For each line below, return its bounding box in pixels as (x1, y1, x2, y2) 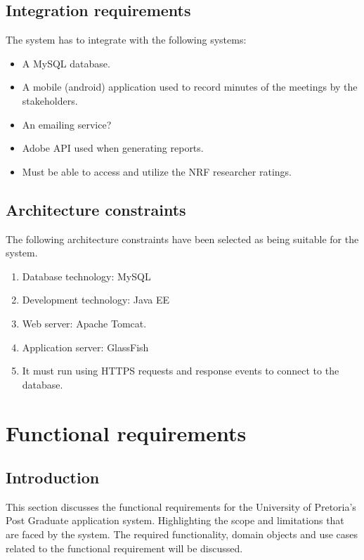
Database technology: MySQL (22, 268, 151, 283)
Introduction (6, 467, 100, 488)
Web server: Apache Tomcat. (22, 315, 147, 330)
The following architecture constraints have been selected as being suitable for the (6, 231, 359, 246)
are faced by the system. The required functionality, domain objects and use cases (6, 527, 358, 542)
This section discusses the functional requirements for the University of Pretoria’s (6, 499, 356, 514)
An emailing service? (22, 117, 112, 131)
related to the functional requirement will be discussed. (6, 540, 243, 555)
